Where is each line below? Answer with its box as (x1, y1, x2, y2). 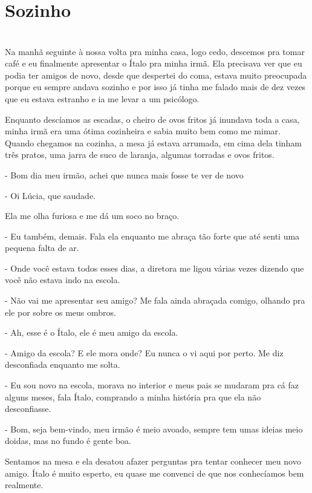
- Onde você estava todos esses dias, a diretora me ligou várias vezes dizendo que (5, 261, 304, 274)
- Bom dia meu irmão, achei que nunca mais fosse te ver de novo (5, 168, 244, 181)
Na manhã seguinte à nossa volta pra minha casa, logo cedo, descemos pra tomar (5, 45, 305, 57)
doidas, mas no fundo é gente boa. (5, 434, 131, 447)
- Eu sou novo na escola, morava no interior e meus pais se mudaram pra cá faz (5, 379, 299, 391)
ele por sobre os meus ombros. (5, 305, 116, 318)
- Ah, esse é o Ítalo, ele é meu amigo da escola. (5, 326, 178, 339)
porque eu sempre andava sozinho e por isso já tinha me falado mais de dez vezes (5, 80, 306, 93)
